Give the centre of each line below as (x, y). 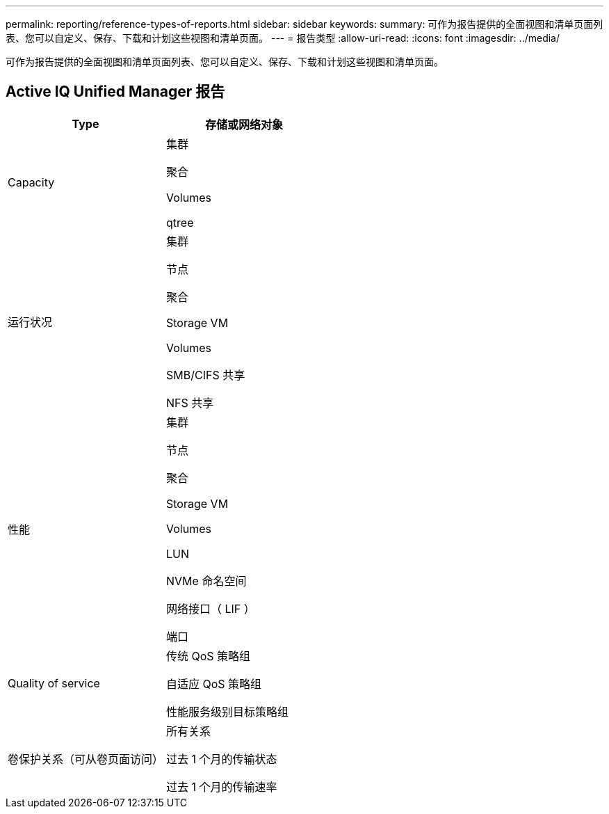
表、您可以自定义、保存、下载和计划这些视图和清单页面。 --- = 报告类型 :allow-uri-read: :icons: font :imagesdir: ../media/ (283, 38)
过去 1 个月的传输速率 (222, 787)
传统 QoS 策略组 (209, 656)
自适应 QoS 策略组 (214, 684)
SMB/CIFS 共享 (206, 375)
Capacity (31, 182)
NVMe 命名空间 (206, 581)
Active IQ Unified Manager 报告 (115, 92)
